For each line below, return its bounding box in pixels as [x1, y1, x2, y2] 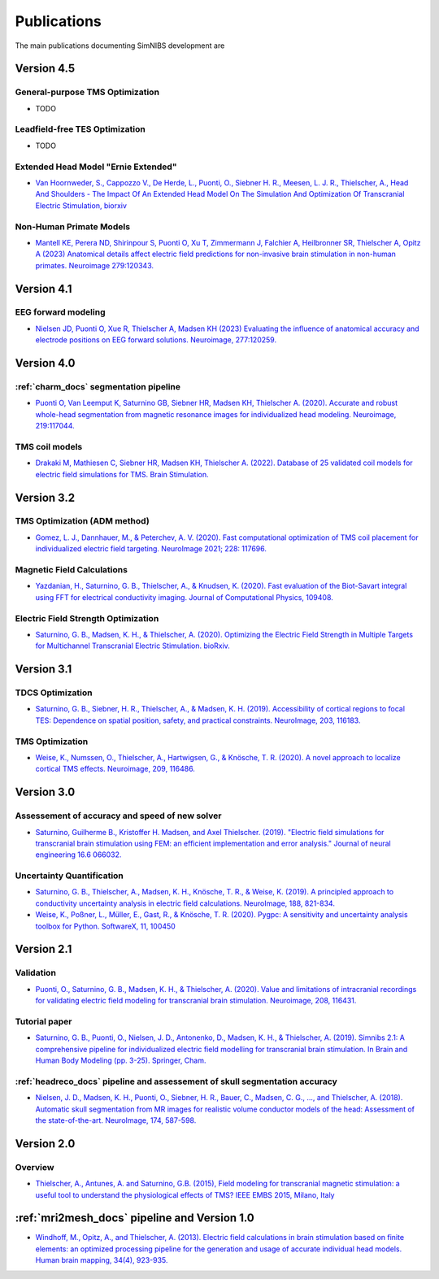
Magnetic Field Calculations [15, 564, 128, 576]
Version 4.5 [15, 62, 76, 76]
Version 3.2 [15, 490, 76, 504]
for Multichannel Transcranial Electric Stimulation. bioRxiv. [35, 641, 231, 650]
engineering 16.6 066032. [35, 850, 122, 859]
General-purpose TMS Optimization [15, 86, 160, 98]
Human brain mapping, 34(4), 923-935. [35, 1255, 168, 1265]
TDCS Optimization [15, 687, 93, 698]
